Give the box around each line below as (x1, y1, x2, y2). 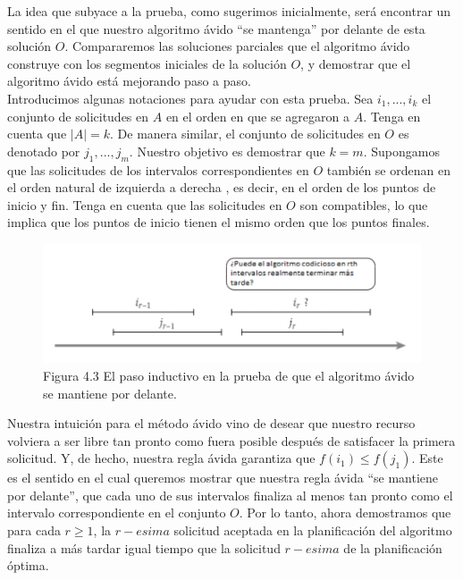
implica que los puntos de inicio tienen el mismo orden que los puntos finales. (7, 213, 430, 231)
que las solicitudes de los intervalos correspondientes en (7, 160, 309, 179)
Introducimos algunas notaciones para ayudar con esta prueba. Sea (7, 88, 374, 107)
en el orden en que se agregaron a (165, 106, 349, 125)
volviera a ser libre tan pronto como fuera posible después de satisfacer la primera (7, 431, 456, 450)
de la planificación (343, 538, 442, 557)
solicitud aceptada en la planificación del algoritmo (173, 521, 452, 540)
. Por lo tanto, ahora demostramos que (239, 503, 451, 522)
